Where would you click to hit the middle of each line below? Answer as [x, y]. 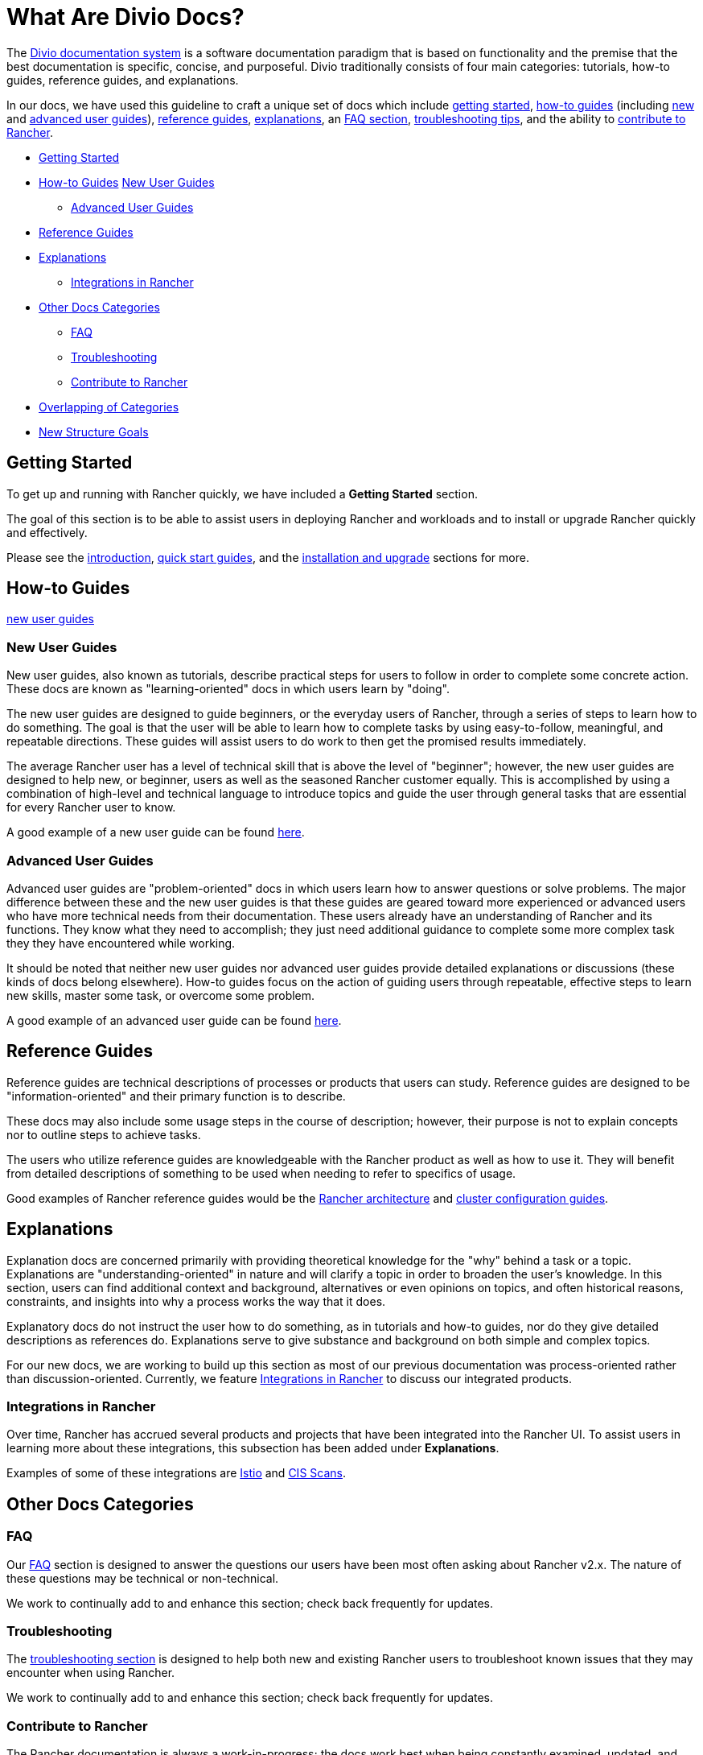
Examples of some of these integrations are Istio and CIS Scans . [176, 1473]
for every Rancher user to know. [91, 807]
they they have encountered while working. [121, 943]
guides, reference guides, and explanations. [123, 80]
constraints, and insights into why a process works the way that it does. [196, 1301]
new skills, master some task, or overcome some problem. [161, 995]
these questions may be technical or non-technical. [143, 1578]
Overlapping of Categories [109, 407]
